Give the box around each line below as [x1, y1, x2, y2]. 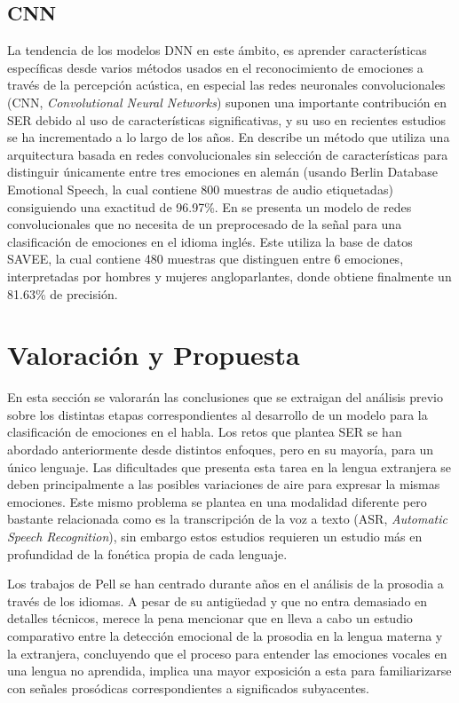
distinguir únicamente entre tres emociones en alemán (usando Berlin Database [7, 162, 439, 181]
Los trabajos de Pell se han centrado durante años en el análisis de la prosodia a [7, 574, 444, 593]
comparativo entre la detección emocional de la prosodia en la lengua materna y [7, 626, 443, 644]
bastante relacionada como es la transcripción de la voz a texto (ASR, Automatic [7, 509, 447, 528]
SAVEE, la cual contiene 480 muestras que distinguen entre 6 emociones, [7, 249, 404, 268]
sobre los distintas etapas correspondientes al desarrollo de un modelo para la [7, 405, 428, 423]
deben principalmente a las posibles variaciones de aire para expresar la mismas [7, 475, 440, 494]
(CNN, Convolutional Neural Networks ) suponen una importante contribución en [7, 92, 447, 111]
